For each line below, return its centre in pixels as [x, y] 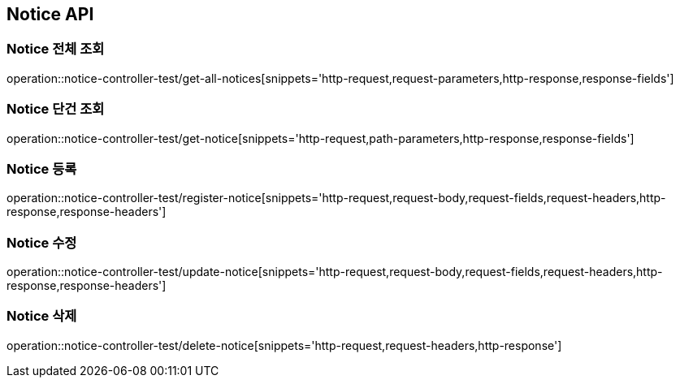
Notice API [50, 14]
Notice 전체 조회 [56, 49]
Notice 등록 [42, 168]
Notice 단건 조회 [56, 109]
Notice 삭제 [42, 316]
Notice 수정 [42, 242]
